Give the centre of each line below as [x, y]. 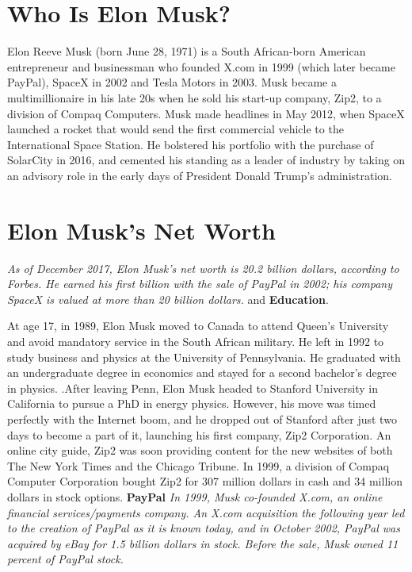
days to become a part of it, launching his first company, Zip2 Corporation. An [199, 434]
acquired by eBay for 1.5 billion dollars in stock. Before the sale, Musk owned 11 [203, 543]
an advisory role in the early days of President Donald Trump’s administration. [200, 175]
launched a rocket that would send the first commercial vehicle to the [175, 129]
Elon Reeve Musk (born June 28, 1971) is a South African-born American [187, 51]
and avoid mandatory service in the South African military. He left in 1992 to [196, 341]
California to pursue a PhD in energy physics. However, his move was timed [192, 403]
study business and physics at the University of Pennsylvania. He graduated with [204, 357]
